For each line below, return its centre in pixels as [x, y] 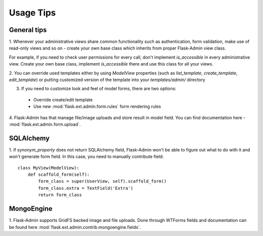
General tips [28, 30]
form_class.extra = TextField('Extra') [86, 188]
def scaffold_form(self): [59, 175]
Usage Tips [32, 13]
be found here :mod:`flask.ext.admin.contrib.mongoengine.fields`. [75, 227]
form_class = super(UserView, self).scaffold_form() [102, 181]
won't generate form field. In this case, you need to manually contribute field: [86, 157]
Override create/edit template [63, 100]
